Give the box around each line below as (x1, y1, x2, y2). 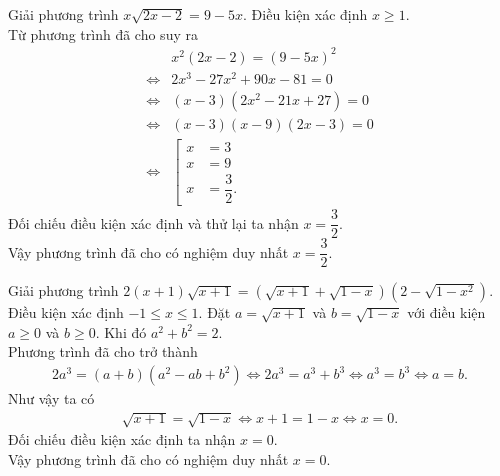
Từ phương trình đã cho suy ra (8, 23, 198, 44)
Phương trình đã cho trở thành (8, 341, 198, 362)
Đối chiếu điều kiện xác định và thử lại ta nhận (8, 212, 299, 233)
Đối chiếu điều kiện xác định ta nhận (8, 429, 236, 450)
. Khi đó (95, 321, 147, 342)
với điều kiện (407, 302, 486, 323)
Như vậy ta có (8, 388, 95, 409)
